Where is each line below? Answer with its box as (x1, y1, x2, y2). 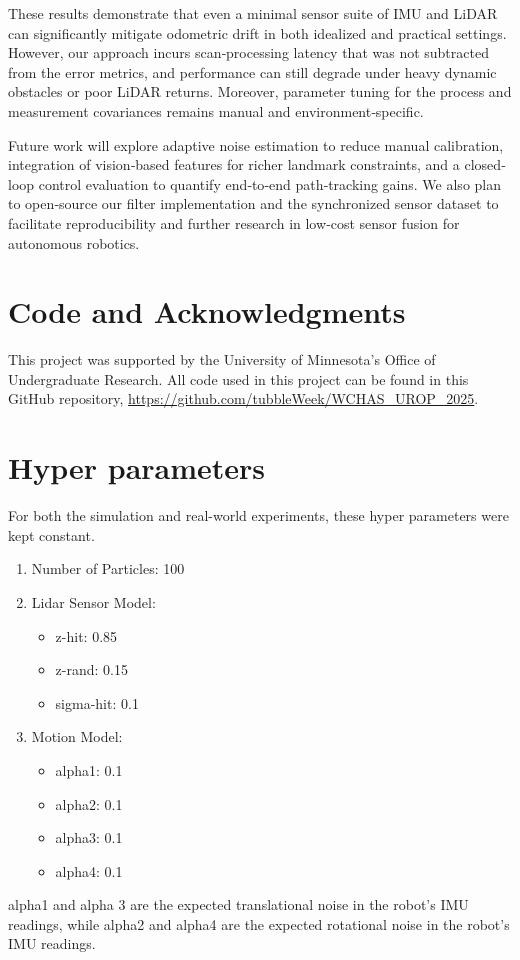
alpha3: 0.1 (55, 827, 123, 848)
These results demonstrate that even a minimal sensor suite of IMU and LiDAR (8, 3, 498, 23)
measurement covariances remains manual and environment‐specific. (8, 100, 424, 121)
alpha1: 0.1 (55, 759, 123, 780)
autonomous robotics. (8, 232, 140, 253)
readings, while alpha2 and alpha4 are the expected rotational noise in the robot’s (8, 913, 510, 934)
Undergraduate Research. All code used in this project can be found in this (8, 368, 469, 389)
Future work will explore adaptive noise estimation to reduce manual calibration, (8, 134, 504, 155)
